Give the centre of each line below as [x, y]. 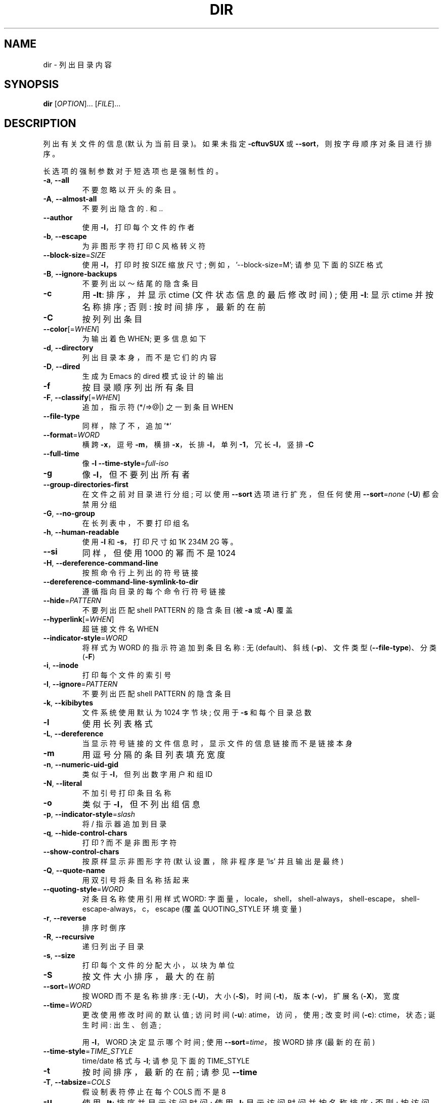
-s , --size [59, 956]
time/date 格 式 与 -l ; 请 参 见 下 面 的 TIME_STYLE [166, 1061]
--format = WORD [72, 435]
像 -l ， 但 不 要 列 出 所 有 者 [136, 475]
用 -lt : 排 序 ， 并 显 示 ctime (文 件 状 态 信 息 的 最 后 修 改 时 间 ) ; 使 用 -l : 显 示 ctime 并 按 [258, 295]
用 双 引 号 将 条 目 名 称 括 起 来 [136, 880]
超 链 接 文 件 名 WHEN [120, 629]
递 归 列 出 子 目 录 [113, 947]
